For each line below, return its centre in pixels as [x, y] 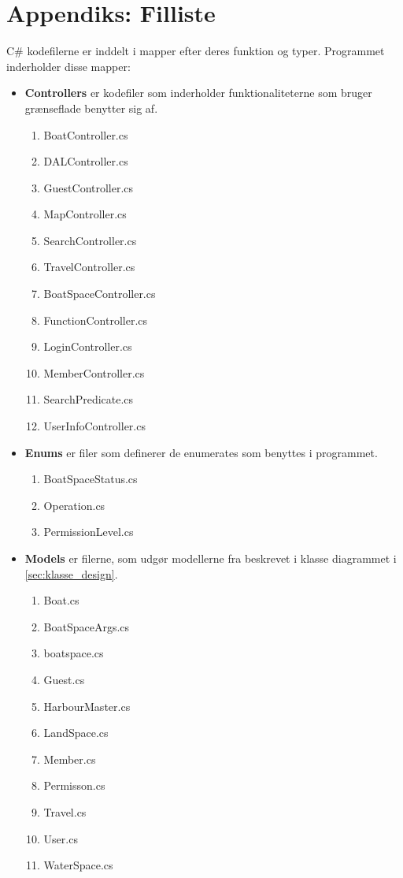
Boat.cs [61, 600]
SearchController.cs [90, 240]
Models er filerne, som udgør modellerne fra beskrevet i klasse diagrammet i [211, 558]
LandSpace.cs [76, 733]
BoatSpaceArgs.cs [87, 626]
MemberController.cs [94, 372]
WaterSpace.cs [78, 865]
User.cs [61, 838]
